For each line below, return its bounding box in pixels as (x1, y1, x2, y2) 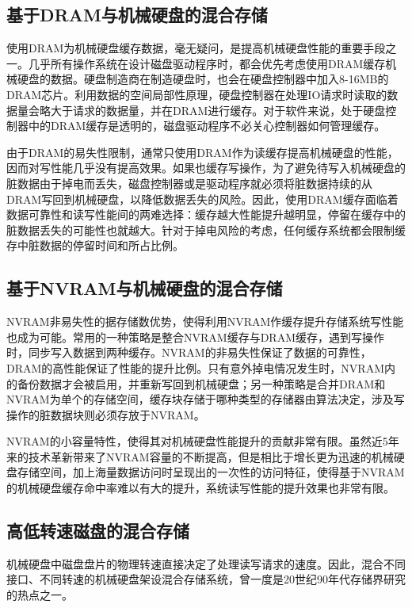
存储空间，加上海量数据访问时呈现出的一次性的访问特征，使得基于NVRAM (17, 464, 405, 480)
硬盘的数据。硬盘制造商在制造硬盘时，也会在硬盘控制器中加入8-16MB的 (17, 71, 389, 87)
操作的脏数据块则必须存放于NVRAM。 (6, 406, 205, 423)
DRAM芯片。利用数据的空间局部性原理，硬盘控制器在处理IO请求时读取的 (6, 86, 387, 102)
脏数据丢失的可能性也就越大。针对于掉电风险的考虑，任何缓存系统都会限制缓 (6, 221, 406, 238)
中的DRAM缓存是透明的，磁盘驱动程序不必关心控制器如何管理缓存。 (28, 117, 386, 134)
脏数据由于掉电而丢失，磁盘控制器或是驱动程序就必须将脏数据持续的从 (6, 174, 372, 191)
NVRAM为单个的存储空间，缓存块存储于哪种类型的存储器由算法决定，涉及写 (6, 391, 405, 407)
